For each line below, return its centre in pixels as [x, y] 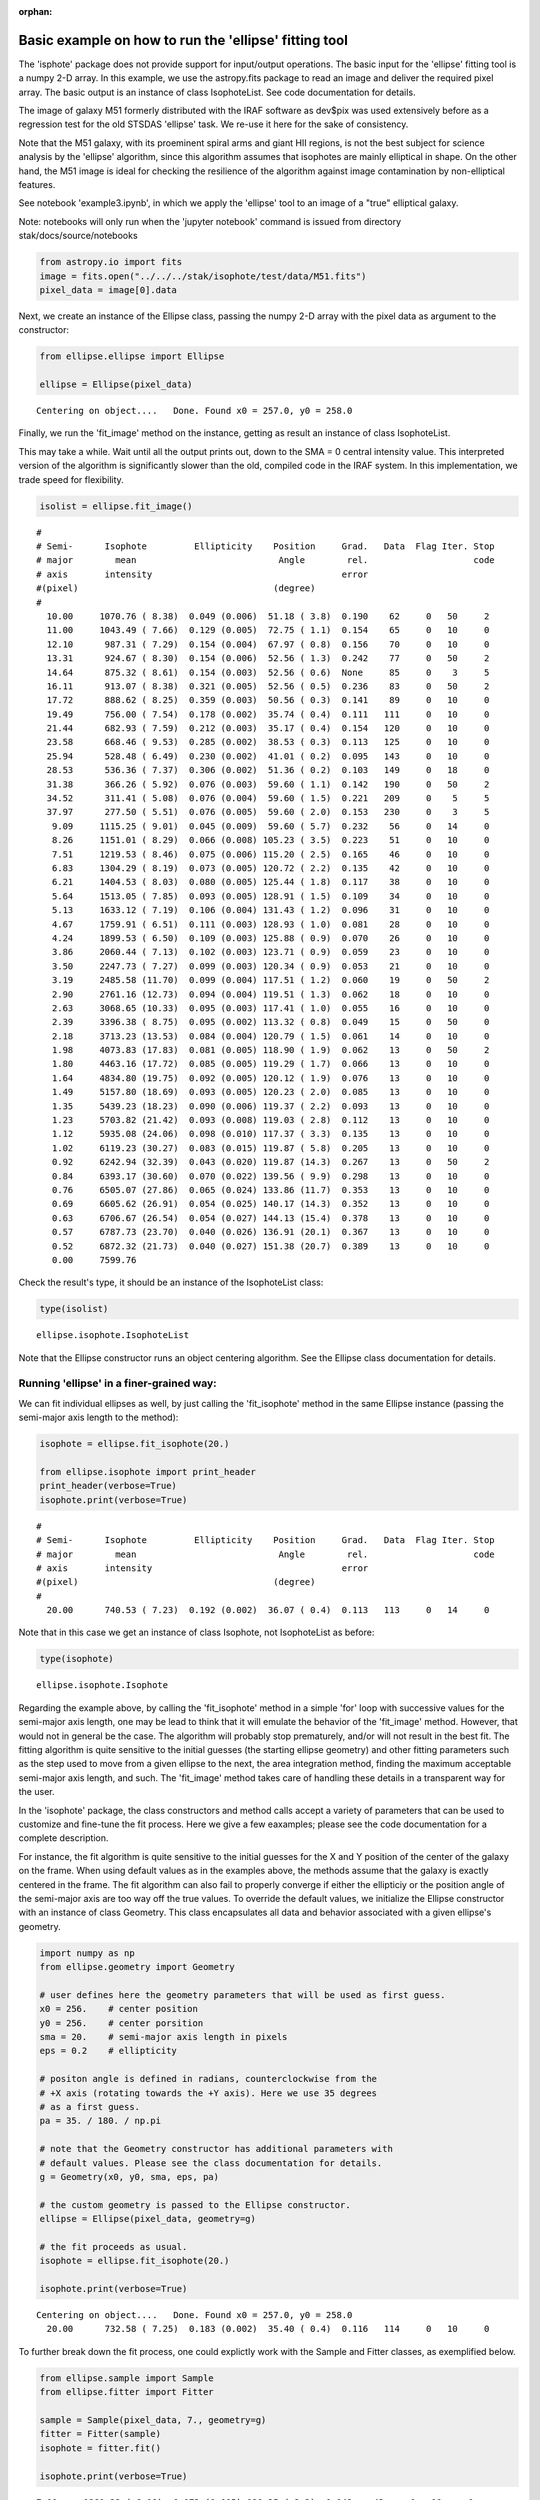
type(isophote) [76, 1659]
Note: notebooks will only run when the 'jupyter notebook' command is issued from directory [210, 221]
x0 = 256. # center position [119, 2009]
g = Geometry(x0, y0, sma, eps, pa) [129, 2176]
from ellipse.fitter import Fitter [126, 2392]
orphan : [35, 11]
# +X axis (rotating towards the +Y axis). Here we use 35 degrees [208, 2093]
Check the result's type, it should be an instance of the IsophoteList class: [171, 1282]
